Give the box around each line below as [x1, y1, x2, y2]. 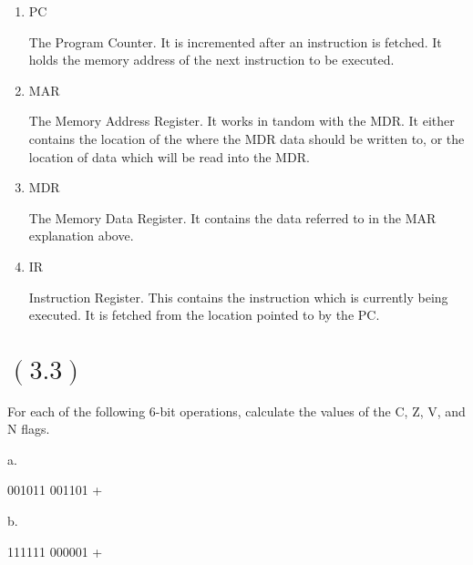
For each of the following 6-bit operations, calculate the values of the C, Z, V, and [7, 401, 466, 420]
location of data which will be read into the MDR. [28, 147, 310, 166]
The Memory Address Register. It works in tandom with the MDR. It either [28, 111, 455, 130]
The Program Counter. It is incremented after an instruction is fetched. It [28, 32, 442, 51]
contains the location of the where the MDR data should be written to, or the [28, 128, 465, 148]
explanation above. [28, 226, 134, 245]
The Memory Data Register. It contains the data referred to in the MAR [28, 208, 437, 227]
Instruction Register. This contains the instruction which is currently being [28, 287, 448, 306]
